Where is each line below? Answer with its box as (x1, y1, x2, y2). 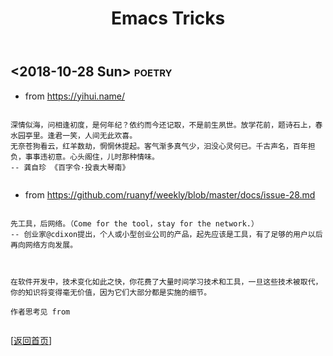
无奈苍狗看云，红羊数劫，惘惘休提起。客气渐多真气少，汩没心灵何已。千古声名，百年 (10, 141, 308, 151)
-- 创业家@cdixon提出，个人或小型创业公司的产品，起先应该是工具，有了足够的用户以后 (10, 229, 323, 239)
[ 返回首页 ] (10, 334, 53, 346)
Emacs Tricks (110, 7, 226, 30)
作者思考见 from (10, 307, 71, 317)
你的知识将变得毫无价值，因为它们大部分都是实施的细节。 (10, 287, 212, 297)
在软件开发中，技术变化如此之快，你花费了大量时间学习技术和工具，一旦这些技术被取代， (10, 277, 323, 287)
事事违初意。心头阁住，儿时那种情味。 (24, 152, 160, 162)
